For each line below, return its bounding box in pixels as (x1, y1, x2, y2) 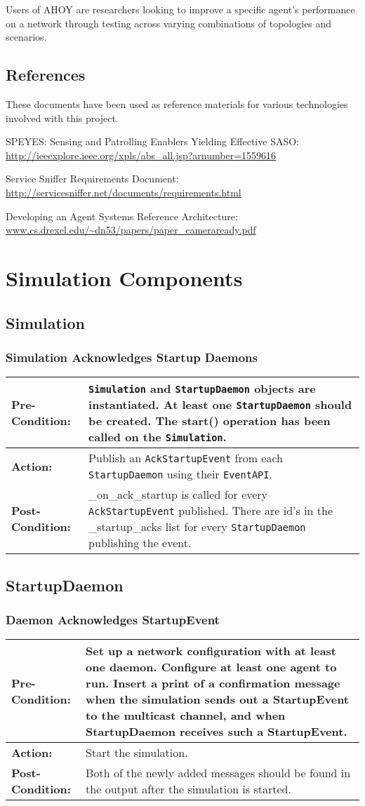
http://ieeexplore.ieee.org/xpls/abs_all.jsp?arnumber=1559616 (6, 147, 277, 162)
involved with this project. (6, 110, 119, 125)
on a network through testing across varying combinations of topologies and (6, 15, 332, 30)
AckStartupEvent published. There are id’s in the (88, 502, 333, 519)
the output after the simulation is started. (86, 781, 291, 798)
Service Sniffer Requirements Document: (6, 171, 179, 186)
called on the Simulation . (88, 429, 227, 445)
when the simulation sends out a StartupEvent (86, 691, 350, 708)
